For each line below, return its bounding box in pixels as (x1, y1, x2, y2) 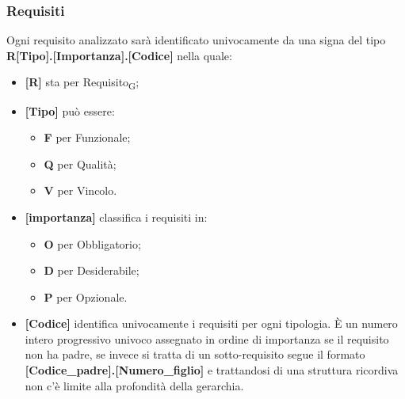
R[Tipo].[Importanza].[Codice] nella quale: (6, 47, 232, 63)
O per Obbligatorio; (44, 235, 141, 252)
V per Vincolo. (44, 182, 117, 199)
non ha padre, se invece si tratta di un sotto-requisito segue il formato (25, 346, 365, 363)
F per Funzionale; (44, 129, 131, 146)
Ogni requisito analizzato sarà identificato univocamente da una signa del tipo (6, 32, 386, 48)
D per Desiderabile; (44, 262, 139, 279)
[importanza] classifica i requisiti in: (25, 208, 208, 225)
